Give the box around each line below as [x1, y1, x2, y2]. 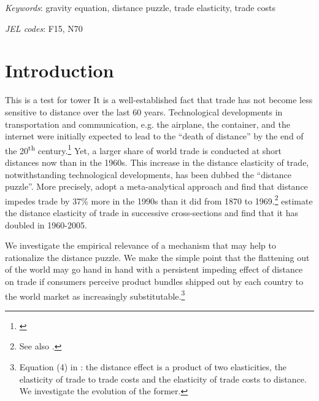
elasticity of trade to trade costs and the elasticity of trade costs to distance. [19, 372, 307, 385]
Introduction [5, 58, 114, 83]
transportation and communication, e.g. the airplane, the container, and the [5, 117, 291, 130]
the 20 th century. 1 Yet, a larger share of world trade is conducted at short [5, 142, 282, 157]
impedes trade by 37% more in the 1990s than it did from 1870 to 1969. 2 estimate [5, 192, 313, 207]
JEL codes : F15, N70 [5, 21, 83, 34]
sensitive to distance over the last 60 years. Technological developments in [5, 105, 283, 118]
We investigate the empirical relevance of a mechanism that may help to [5, 239, 276, 252]
